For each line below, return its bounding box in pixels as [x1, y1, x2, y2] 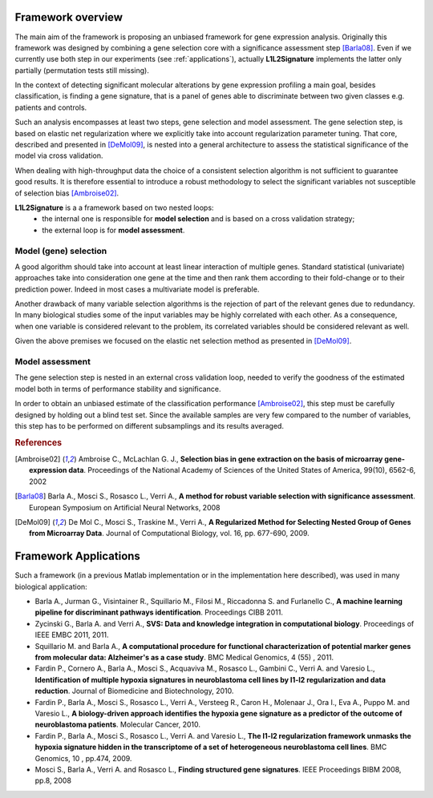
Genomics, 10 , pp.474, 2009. [34, 753, 132, 763]
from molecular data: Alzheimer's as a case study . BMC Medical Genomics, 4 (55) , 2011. [34, 652, 334, 662]
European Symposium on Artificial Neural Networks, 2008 [29, 502, 221, 512]
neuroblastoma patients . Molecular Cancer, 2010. [34, 719, 200, 729]
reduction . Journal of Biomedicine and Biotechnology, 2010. [34, 686, 234, 696]
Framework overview [14, 10, 123, 24]
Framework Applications [14, 550, 140, 563]
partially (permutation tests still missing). [14, 65, 150, 75]
